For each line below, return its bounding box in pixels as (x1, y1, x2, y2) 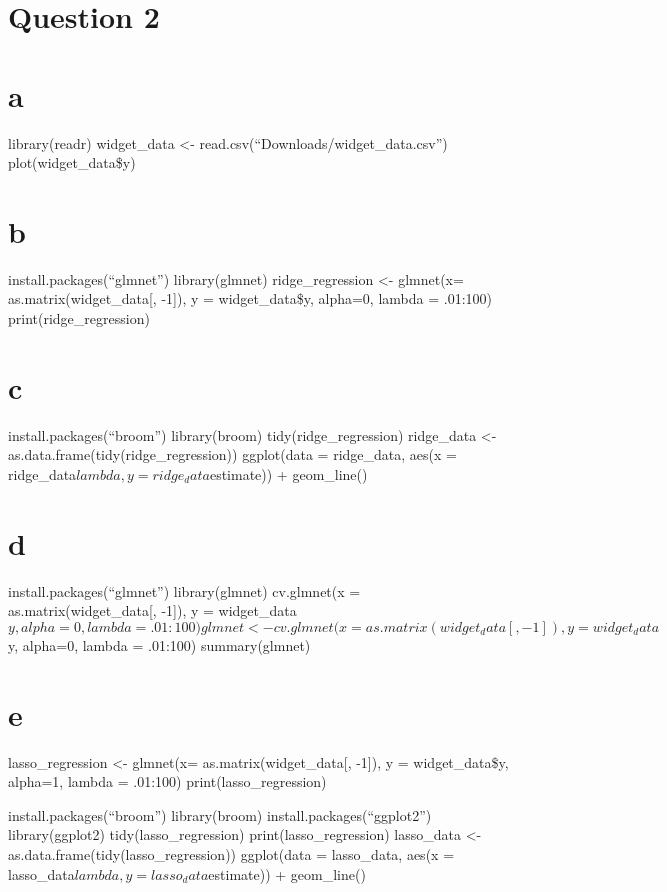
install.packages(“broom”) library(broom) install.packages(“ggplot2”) (8, 804, 432, 825)
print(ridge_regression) (8, 308, 150, 328)
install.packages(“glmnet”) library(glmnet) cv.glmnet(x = (8, 580, 361, 601)
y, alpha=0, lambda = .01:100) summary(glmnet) (8, 634, 311, 655)
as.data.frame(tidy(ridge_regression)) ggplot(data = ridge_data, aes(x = (8, 444, 457, 465)
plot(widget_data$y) (8, 152, 136, 173)
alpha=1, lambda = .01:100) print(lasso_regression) (8, 771, 327, 792)
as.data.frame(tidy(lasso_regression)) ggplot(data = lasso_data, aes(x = (8, 843, 455, 864)
